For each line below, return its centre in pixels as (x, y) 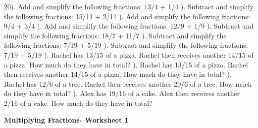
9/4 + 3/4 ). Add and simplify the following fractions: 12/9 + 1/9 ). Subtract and (129, 26)
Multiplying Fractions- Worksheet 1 (66, 119)
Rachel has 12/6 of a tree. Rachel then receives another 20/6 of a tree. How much (128, 83)
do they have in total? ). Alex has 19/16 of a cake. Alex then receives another (122, 93)
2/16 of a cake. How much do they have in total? (78, 103)
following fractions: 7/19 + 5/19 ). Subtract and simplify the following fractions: (126, 45)
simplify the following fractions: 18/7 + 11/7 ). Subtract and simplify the (115, 35)
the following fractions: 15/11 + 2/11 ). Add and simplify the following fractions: (127, 16)
